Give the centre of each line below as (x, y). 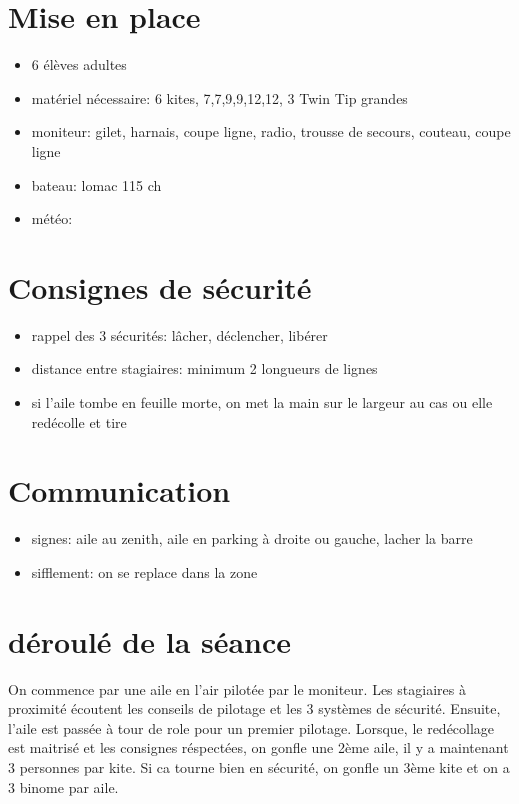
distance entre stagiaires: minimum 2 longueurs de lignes (204, 368)
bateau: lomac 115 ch (96, 184)
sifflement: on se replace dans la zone (144, 571)
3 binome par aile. (63, 786)
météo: (52, 218)
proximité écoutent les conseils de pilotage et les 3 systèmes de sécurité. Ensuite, (254, 708)
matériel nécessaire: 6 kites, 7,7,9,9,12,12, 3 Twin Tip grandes (219, 97)
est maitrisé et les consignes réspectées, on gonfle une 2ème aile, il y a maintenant (258, 747)
